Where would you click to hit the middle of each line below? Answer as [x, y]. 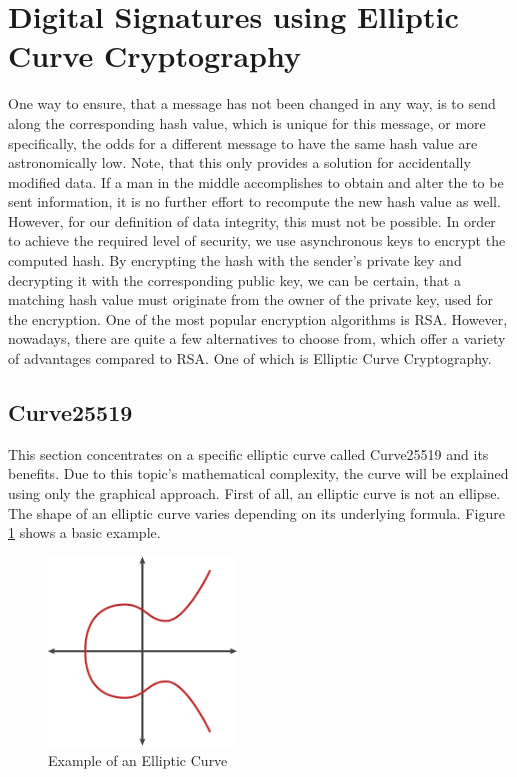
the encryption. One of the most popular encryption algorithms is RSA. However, [258, 318]
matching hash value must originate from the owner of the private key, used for [250, 299]
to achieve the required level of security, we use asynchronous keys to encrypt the [257, 240]
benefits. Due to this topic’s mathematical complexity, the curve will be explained [258, 473]
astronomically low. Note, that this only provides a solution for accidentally [239, 162]
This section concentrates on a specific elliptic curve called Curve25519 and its [248, 453]
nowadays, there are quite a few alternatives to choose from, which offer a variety [257, 338]
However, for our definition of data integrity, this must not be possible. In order [252, 220]
